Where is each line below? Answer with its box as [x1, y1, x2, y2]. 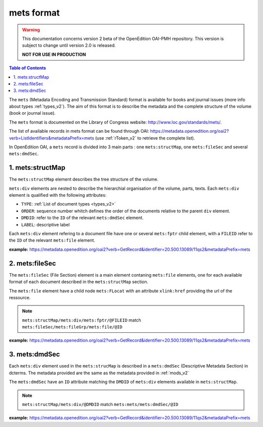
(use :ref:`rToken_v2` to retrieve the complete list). [95, 135, 195, 141]
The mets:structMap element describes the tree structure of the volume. [9, 176, 159, 183]
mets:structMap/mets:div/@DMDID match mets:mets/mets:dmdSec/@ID [22, 401, 179, 407]
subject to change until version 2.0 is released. [22, 42, 116, 48]
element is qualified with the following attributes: [9, 192, 107, 198]
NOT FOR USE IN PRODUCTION [22, 51, 86, 57]
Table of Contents [9, 65, 46, 71]
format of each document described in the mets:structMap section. [9, 279, 149, 285]
